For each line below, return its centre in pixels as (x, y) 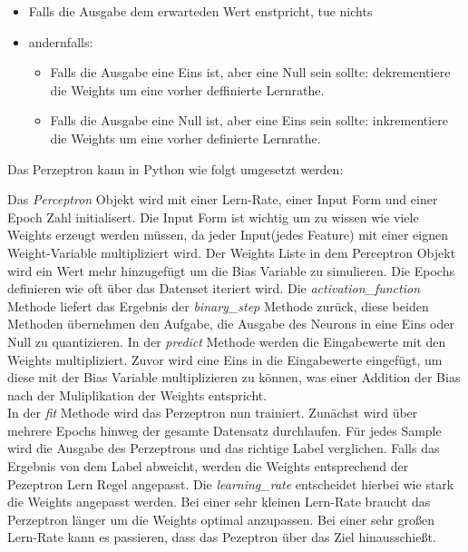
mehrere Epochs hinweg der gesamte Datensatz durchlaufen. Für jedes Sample (224, 430)
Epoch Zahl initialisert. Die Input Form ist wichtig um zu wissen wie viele (213, 217)
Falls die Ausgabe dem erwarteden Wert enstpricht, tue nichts (200, 11)
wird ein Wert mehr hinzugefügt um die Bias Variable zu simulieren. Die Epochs (231, 270)
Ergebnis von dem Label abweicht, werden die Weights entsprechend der (208, 466)
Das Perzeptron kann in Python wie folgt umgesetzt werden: (175, 168)
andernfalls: (61, 41)
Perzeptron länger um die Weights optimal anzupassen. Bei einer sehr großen (221, 519)
